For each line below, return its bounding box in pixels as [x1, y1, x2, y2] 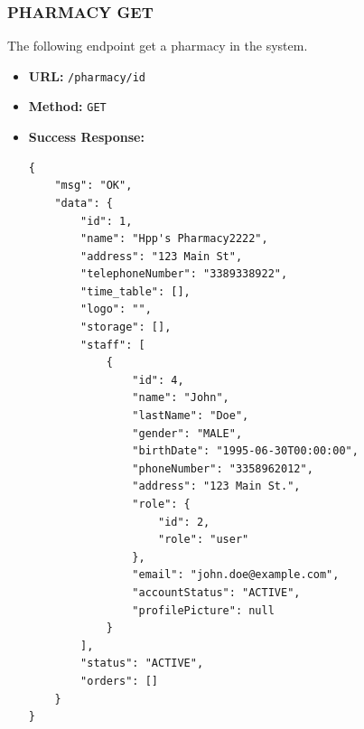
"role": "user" [157, 533, 249, 547]
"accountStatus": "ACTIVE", [132, 585, 301, 599]
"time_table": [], [80, 285, 191, 298]
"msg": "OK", [54, 179, 133, 192]
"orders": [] [80, 674, 158, 687]
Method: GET [28, 97, 107, 116]
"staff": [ [80, 338, 145, 351]
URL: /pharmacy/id [28, 66, 146, 85]
